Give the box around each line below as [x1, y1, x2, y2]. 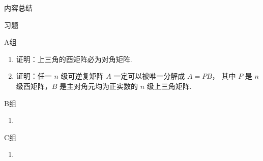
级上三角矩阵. [147, 80, 192, 91]
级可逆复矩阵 [61, 71, 104, 81]
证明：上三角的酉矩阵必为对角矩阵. [16, 53, 132, 64]
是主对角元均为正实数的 [60, 80, 138, 91]
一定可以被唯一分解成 [113, 71, 185, 81]
